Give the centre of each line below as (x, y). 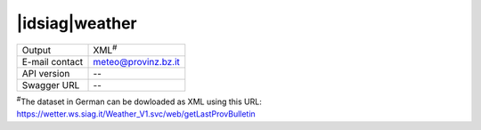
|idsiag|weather (77, 23)
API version (46, 73)
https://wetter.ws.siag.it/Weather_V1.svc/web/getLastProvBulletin (136, 114)
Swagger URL (51, 85)
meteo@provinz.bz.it (136, 61)
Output (37, 50)
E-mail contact (53, 61)
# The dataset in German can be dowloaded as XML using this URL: (139, 101)
